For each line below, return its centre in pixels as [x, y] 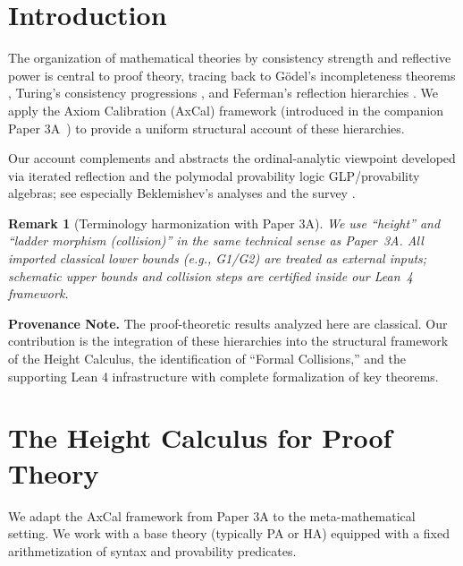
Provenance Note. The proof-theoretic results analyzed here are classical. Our [228, 323]
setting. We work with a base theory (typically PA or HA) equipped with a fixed [229, 533]
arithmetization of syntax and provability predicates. [152, 550]
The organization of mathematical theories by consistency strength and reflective [230, 58]
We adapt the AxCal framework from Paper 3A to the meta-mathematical [212, 515]
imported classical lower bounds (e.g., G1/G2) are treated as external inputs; [218, 258]
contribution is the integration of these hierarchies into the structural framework [228, 341]
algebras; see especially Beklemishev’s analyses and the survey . [182, 193]
